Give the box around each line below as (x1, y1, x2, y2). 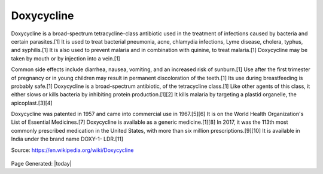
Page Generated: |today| (11, 160, 72, 167)
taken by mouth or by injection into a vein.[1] (11, 54, 121, 62)
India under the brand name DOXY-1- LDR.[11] (11, 135, 124, 143)
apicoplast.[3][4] (11, 99, 53, 106)
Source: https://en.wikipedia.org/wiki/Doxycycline (11, 146, 134, 154)
